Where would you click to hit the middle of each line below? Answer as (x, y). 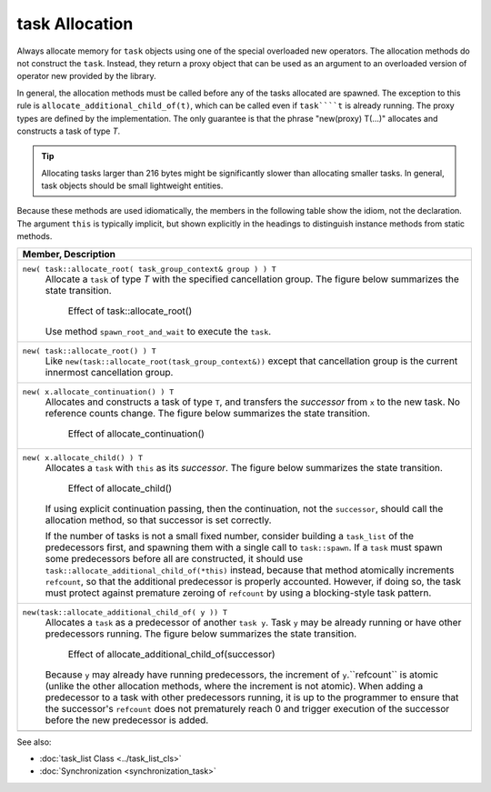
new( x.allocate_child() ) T (83, 458)
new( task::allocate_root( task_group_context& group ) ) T (149, 269)
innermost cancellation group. (109, 372)
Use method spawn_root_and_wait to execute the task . (158, 331)
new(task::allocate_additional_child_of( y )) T (125, 612)
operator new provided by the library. (86, 76)
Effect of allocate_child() (120, 488)
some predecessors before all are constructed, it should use (174, 558)
